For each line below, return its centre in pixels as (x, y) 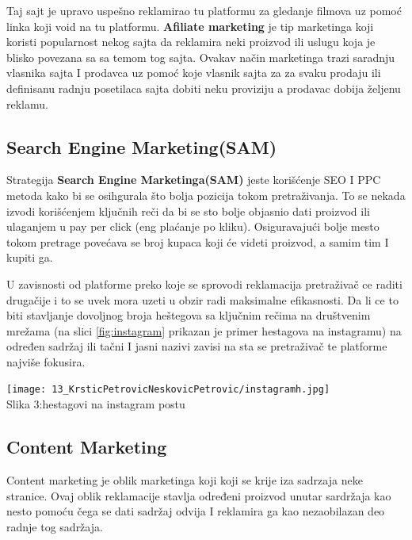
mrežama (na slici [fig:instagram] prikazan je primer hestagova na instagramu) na (204, 330)
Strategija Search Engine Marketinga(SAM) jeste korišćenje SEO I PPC (194, 180)
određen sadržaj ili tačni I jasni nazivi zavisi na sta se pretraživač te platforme (197, 346)
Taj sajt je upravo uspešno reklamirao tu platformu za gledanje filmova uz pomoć (204, 10)
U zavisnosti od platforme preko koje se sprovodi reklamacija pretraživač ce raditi (204, 283)
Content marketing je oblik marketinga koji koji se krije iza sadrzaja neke (185, 479)
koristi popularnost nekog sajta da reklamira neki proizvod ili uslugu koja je (191, 42)
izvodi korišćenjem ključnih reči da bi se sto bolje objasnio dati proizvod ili (188, 211)
